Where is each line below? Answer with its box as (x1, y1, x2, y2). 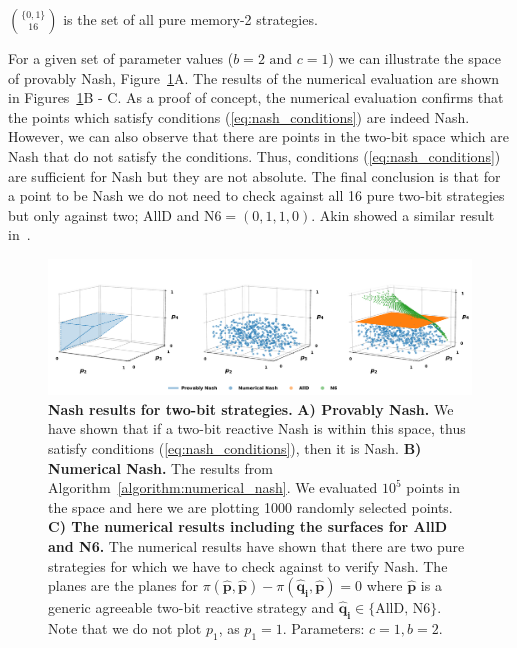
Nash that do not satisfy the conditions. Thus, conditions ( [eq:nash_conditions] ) (8, 145, 501, 166)
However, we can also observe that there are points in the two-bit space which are (8, 126, 509, 147)
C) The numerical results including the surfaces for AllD (48, 516, 448, 537)
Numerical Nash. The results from (48, 457, 273, 478)
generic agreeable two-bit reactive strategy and (48, 597, 335, 618)
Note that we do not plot (48, 617, 202, 638)
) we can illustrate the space (328, 48, 501, 68)
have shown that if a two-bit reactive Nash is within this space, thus (48, 418, 466, 439)
